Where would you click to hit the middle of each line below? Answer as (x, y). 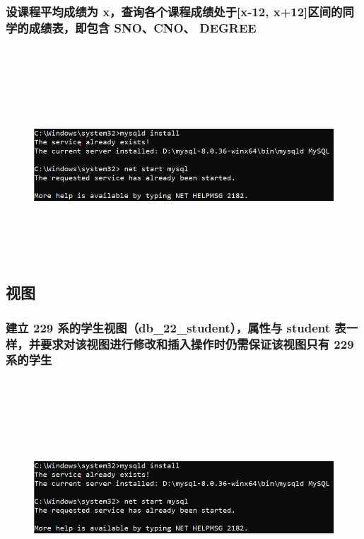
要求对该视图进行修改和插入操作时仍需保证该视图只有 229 (197, 343)
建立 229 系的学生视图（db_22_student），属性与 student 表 (176, 327)
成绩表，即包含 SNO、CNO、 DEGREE (142, 27)
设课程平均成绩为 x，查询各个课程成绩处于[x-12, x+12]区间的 (174, 11)
